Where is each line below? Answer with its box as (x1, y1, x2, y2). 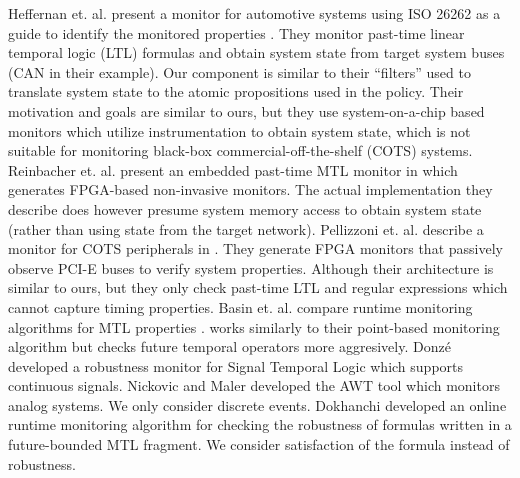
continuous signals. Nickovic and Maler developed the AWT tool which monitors (8, 375, 500, 396)
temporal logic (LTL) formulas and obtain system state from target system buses (8, 42, 505, 63)
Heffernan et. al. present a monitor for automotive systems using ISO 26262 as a (8, 3, 501, 23)
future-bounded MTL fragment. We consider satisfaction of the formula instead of (8, 434, 510, 455)
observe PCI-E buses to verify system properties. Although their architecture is (8, 257, 494, 278)
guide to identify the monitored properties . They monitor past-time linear (8, 22, 465, 43)
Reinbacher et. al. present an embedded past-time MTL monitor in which (8, 159, 458, 180)
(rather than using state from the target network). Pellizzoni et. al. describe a (8, 218, 484, 239)
